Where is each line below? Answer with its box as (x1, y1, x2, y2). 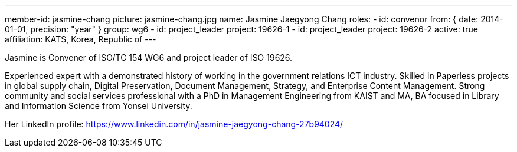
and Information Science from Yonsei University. (5, 101, 192, 111)
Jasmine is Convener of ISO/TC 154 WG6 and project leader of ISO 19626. (5, 52, 293, 62)
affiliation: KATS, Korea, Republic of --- (5, 34, 156, 44)
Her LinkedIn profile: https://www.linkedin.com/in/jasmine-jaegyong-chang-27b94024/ (5, 119, 343, 129)
